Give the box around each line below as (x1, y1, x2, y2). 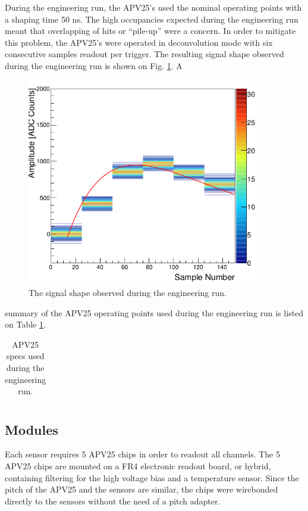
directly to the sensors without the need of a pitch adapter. (5, 494, 221, 507)
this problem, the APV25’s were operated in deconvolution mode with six (5, 36, 273, 48)
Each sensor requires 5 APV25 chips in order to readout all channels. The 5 (5, 448, 280, 460)
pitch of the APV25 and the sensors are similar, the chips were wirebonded (5, 483, 278, 496)
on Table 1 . (5, 318, 46, 331)
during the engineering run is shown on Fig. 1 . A (5, 59, 183, 71)
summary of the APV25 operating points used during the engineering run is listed (5, 306, 304, 319)
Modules (5, 420, 58, 438)
